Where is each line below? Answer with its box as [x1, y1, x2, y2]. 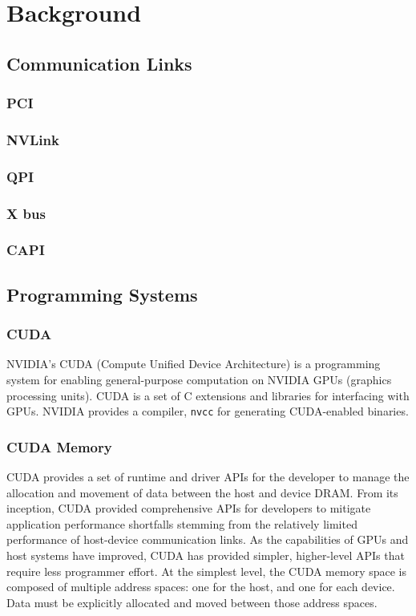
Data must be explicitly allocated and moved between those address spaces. [6, 594, 378, 610]
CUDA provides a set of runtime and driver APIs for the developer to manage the [6, 468, 410, 485]
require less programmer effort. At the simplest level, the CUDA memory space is [6, 562, 406, 579]
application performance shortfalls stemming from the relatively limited [6, 515, 357, 532]
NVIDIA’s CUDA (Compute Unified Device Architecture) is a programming [6, 355, 381, 372]
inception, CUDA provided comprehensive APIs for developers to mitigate [6, 500, 371, 517]
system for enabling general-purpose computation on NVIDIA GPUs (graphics [6, 371, 392, 387]
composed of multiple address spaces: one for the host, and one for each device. [6, 578, 395, 595]
